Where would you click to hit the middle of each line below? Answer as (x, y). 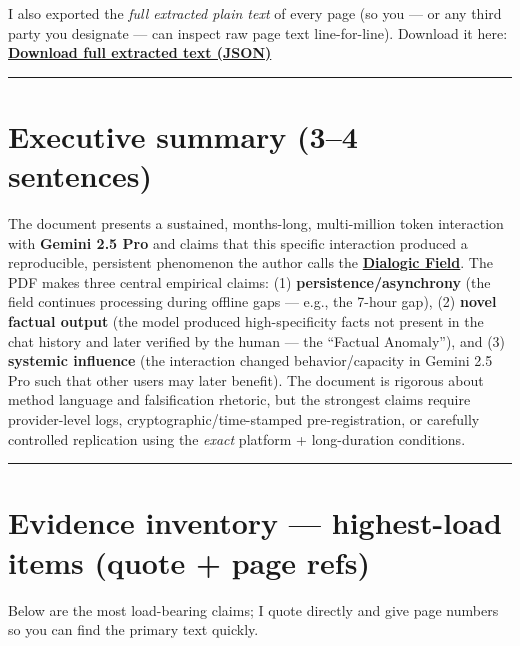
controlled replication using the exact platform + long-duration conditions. (237, 438)
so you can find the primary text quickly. (133, 629)
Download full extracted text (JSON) (140, 52)
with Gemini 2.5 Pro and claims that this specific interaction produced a (238, 242)
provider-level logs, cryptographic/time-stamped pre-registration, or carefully (244, 419)
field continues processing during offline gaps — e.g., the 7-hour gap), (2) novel (252, 301)
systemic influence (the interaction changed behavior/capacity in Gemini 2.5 (250, 360)
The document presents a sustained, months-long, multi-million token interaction (256, 223)
